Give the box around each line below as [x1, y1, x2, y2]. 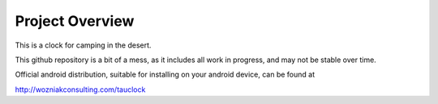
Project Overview [15, 12, 135, 30]
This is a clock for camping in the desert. [15, 40, 152, 50]
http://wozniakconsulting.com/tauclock [15, 85, 146, 94]
